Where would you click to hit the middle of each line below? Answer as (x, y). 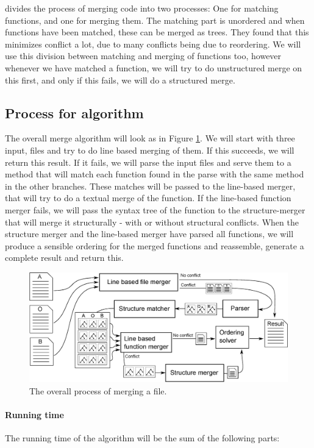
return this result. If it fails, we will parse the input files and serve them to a (148, 162)
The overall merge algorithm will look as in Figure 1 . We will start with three (150, 138)
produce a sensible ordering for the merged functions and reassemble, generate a (155, 245)
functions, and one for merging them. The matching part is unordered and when (155, 20)
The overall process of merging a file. (98, 390)
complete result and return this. (64, 258)
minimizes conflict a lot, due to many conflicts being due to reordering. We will (153, 44)
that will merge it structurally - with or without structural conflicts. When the (152, 222)
